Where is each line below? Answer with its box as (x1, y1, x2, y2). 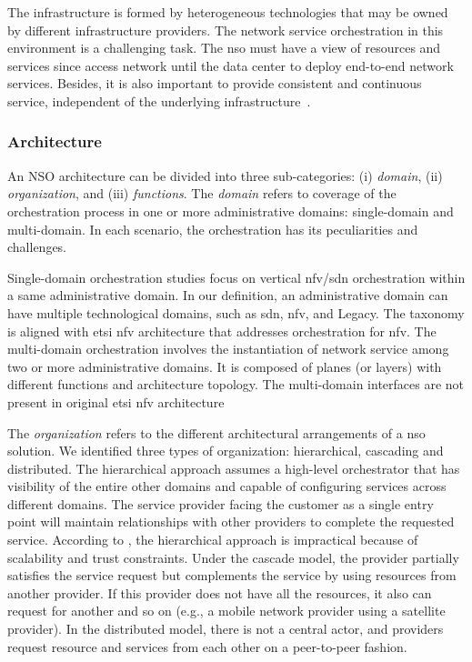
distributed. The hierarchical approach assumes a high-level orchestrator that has (7, 458, 460, 477)
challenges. (7, 237, 67, 256)
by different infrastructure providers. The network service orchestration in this (7, 20, 444, 39)
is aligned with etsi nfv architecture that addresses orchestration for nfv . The (7, 321, 437, 340)
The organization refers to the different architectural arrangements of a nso (7, 423, 426, 442)
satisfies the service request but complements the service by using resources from (7, 566, 457, 585)
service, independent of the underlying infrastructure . (7, 91, 311, 110)
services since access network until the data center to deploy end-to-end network (7, 55, 454, 75)
